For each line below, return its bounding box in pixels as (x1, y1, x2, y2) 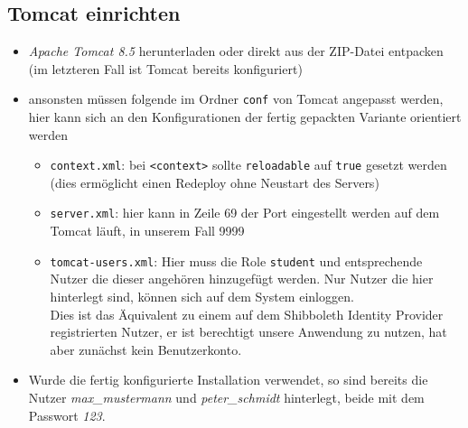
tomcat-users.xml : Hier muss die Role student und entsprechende (50, 251, 423, 270)
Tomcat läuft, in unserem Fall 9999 (50, 221, 245, 240)
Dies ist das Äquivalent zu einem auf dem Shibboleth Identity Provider (50, 304, 444, 323)
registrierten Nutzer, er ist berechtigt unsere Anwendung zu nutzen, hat (50, 322, 447, 341)
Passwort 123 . (28, 405, 106, 424)
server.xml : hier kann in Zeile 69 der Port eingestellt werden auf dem (50, 203, 440, 222)
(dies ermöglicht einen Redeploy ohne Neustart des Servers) (50, 172, 379, 191)
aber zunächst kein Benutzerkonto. (50, 340, 242, 358)
